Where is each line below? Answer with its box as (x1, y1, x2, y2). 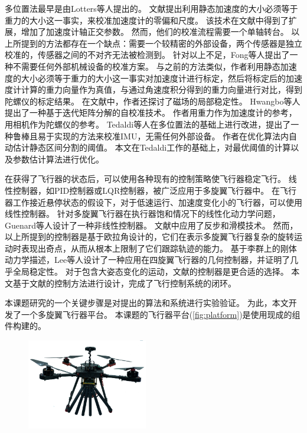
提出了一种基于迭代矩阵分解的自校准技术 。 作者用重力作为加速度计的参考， (5, 106, 297, 119)
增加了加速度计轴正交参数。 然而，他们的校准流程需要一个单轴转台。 (21, 25, 289, 38)
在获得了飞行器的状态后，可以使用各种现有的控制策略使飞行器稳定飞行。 (5, 172, 286, 185)
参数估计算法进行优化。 (12, 152, 104, 165)
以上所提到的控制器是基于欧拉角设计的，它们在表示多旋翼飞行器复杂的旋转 (5, 230, 294, 243)
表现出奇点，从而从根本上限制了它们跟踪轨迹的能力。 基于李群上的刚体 (21, 242, 297, 254)
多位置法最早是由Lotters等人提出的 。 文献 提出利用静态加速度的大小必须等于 (5, 2, 298, 14)
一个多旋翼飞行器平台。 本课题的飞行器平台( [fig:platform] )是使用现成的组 (21, 308, 301, 320)
